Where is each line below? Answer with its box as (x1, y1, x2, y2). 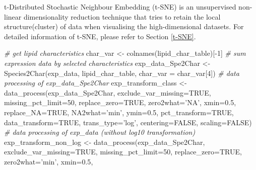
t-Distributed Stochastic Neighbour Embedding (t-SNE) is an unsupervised (4, 2, 236, 12)
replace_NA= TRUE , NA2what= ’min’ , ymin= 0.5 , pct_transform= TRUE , (4, 107, 234, 117)
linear (4, 11, 22, 22)
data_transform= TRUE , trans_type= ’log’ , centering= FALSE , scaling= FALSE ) (4, 117, 252, 127)
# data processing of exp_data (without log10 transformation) (4, 127, 196, 137)
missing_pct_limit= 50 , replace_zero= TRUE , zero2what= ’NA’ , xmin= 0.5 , (4, 97, 236, 108)
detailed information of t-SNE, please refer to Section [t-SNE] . (4, 31, 196, 41)
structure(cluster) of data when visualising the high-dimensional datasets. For (4, 21, 244, 32)
